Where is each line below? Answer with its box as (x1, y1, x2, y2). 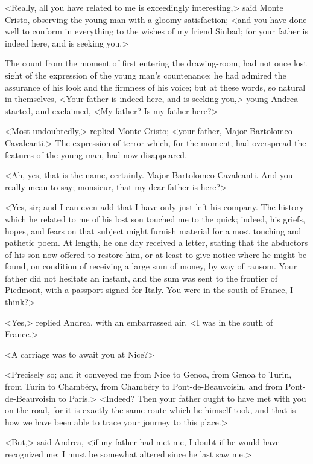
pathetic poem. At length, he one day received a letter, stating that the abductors (5, 236, 308, 249)
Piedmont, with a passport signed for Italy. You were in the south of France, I (5, 283, 294, 296)
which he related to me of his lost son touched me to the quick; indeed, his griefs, (5, 212, 305, 225)
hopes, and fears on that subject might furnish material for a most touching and (5, 224, 302, 237)
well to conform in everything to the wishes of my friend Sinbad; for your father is (5, 25, 308, 37)
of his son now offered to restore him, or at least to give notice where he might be (5, 248, 307, 260)
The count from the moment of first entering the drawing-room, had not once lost (5, 57, 307, 69)
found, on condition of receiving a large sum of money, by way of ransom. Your (5, 260, 297, 272)
